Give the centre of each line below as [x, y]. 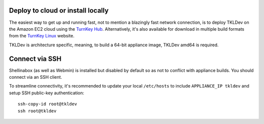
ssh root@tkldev [37, 111]
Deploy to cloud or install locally [59, 10]
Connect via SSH [35, 59]
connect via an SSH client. [35, 77]
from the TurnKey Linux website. [42, 36]
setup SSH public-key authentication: [46, 93]
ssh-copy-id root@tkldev [47, 104]
